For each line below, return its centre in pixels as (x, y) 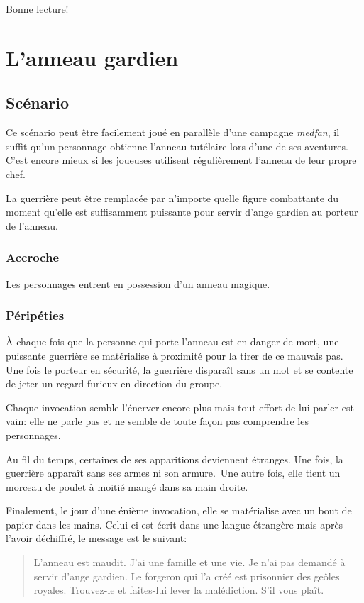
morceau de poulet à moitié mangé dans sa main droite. (127, 486)
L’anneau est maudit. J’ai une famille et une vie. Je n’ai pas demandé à (189, 562)
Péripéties (35, 315)
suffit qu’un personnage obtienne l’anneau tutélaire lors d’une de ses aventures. (177, 146)
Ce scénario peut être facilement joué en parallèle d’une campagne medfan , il (173, 132)
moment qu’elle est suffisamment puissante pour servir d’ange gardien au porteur (182, 212)
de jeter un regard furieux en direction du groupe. (114, 383)
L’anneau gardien (92, 57)
